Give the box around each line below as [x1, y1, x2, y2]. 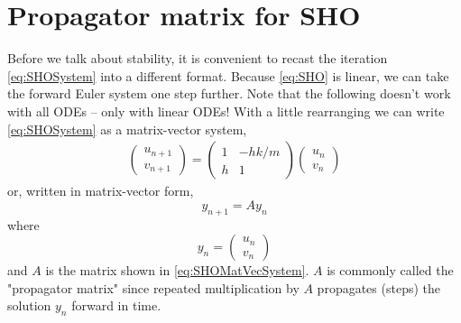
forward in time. [71, 296, 161, 315]
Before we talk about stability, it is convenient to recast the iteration [7, 49, 388, 68]
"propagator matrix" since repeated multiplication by [7, 278, 300, 297]
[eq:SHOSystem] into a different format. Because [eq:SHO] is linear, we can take [7, 66, 449, 85]
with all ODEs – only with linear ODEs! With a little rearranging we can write [7, 101, 445, 120]
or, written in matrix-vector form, [7, 181, 194, 200]
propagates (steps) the [317, 278, 440, 297]
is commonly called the [327, 261, 454, 280]
